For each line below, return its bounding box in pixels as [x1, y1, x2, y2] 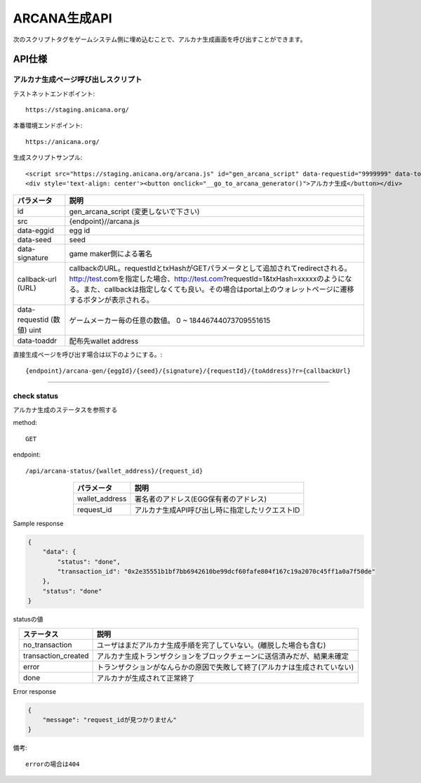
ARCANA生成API [13, 11, 112, 26]
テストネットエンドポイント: [13, 89, 95, 98]
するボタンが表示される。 [69, 295, 154, 305]
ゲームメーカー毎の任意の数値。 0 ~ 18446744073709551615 [69, 316, 271, 326]
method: [13, 419, 38, 427]
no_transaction [23, 640, 72, 650]
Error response [13, 687, 56, 695]
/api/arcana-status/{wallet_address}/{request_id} [25, 467, 203, 475]
